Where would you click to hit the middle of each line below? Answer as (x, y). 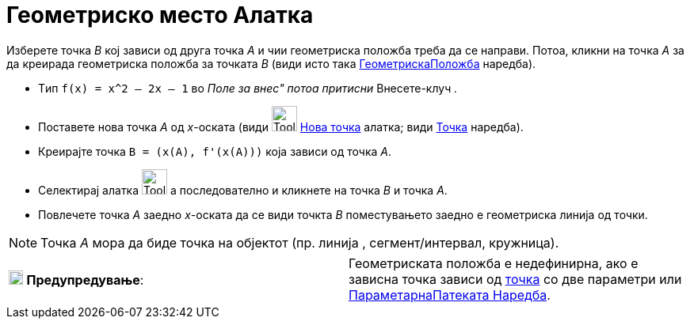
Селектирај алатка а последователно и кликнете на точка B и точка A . (243, 190)
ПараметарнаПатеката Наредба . (450, 295)
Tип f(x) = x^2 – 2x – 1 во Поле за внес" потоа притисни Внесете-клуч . (248, 88)
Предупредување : (85, 280)
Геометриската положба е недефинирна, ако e (494, 263)
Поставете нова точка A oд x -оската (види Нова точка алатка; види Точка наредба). (281, 127)
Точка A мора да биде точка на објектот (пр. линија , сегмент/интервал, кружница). (300, 242)
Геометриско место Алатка (160, 15)
